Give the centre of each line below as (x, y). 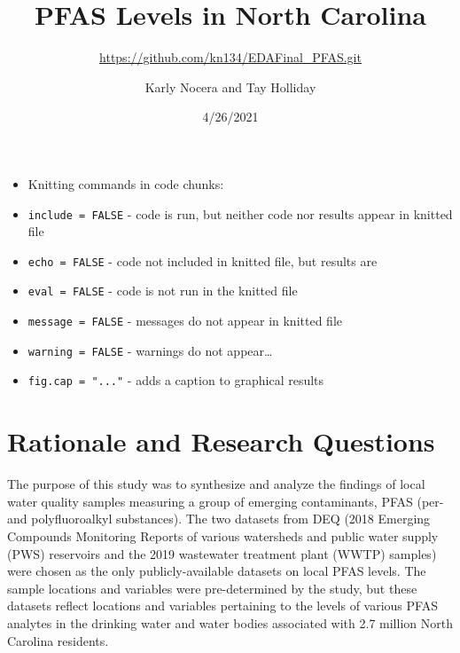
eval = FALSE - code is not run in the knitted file (163, 291)
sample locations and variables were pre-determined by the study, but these (212, 588)
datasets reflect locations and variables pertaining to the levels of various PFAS (222, 606)
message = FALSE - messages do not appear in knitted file (185, 321)
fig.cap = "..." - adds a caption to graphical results (176, 380)
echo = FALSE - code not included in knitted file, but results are (203, 260)
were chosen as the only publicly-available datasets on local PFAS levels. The (217, 571)
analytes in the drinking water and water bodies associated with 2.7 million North (230, 622)
